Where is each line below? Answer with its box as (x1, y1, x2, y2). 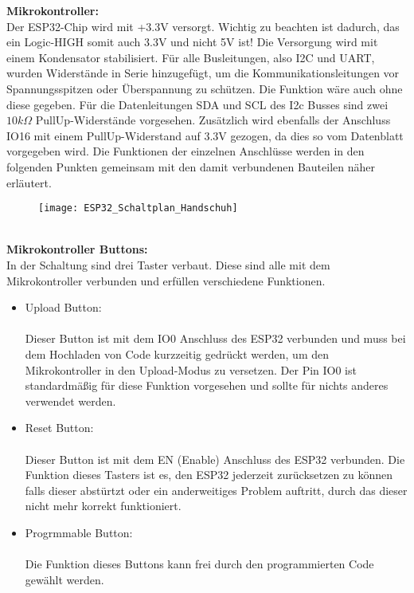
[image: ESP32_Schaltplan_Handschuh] (38, 202, 238, 214)
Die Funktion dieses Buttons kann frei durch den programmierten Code (25, 556, 374, 572)
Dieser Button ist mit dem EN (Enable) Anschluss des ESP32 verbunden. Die (25, 450, 405, 467)
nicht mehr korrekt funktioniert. (25, 497, 182, 514)
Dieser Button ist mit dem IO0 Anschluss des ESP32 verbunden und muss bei (25, 330, 406, 347)
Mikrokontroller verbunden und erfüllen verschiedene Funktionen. (6, 272, 326, 289)
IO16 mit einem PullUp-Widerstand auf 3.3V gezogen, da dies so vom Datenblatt (6, 127, 404, 143)
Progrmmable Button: (25, 524, 133, 540)
